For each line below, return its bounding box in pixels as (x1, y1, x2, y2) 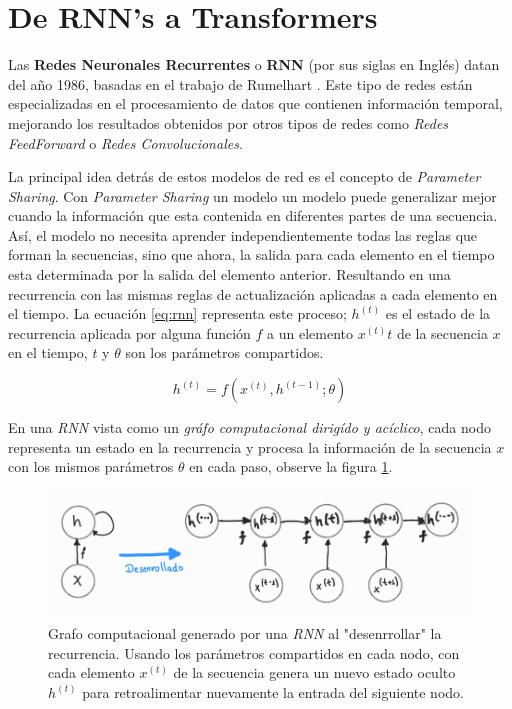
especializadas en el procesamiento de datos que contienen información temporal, (8, 93, 503, 114)
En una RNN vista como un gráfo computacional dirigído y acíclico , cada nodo (8, 417, 491, 438)
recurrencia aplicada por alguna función (8, 322, 251, 343)
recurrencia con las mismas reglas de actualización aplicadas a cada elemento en (8, 283, 498, 304)
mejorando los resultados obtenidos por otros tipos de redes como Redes (8, 112, 449, 133)
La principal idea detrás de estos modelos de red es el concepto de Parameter (8, 166, 481, 187)
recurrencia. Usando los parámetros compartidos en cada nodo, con (48, 642, 460, 663)
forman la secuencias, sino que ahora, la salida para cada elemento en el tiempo (8, 244, 495, 265)
